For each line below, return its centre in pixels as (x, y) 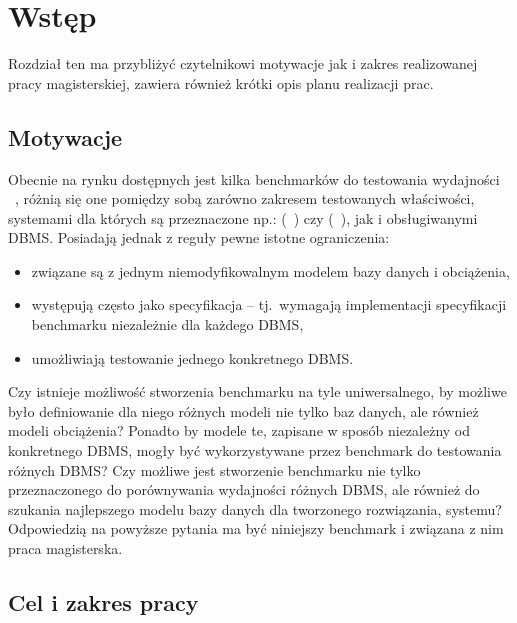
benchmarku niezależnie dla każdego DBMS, (167, 324)
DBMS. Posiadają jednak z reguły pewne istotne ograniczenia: (199, 237)
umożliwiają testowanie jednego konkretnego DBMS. (192, 357)
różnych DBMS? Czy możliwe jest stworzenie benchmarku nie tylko (214, 469)
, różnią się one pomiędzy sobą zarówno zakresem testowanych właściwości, (245, 198)
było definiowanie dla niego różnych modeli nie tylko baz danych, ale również (243, 410)
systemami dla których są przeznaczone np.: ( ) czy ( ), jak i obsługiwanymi (243, 217)
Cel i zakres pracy (103, 602)
